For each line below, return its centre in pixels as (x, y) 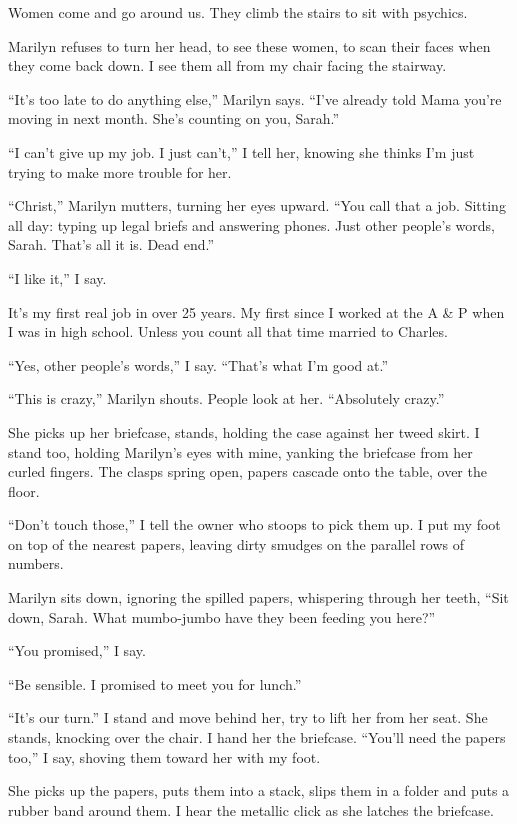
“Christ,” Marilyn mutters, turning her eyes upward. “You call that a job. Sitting (257, 205)
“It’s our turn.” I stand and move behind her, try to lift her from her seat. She (248, 717)
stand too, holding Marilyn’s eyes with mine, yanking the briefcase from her (240, 451)
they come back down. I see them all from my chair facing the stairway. (227, 65)
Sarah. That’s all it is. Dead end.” (111, 244)
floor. (24, 490)
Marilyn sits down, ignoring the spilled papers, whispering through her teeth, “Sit (258, 597)
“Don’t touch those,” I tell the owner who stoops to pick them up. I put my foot (254, 524)
